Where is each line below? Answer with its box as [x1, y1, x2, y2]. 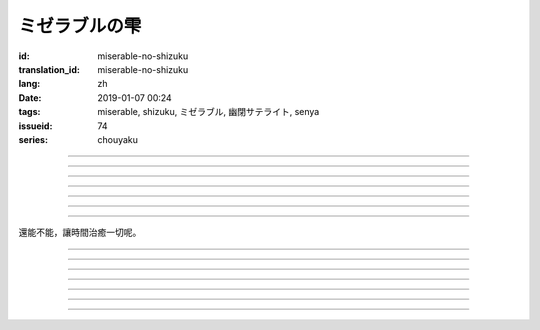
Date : [18, 91, 42, 104]
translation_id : [18, 63, 80, 75]
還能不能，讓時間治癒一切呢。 [18, 226, 142, 239]
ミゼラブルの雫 [18, 15, 142, 37]
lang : [18, 78, 41, 90]
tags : [18, 106, 41, 118]
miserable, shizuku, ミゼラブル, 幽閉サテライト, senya [97, 106, 320, 118]
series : [18, 133, 49, 145]
